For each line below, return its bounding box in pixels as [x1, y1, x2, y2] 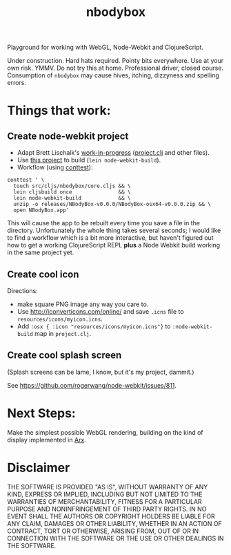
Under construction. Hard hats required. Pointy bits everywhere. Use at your [7, 57, 224, 65]
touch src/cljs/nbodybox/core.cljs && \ [13, 182, 131, 190]
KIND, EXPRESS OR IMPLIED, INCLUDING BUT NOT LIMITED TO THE [7, 490, 203, 498]
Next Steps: [7, 406, 76, 421]
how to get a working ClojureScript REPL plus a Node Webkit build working [7, 241, 221, 250]
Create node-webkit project [7, 130, 129, 142]
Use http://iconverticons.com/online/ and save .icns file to [17, 308, 184, 315]
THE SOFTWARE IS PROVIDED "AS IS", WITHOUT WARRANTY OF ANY [7, 482, 208, 491]
